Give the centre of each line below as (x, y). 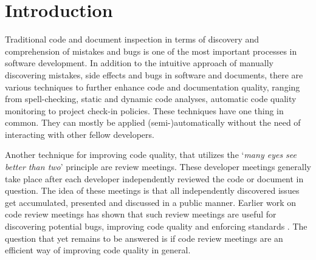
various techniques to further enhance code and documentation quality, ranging (153, 87)
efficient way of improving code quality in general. (98, 250)
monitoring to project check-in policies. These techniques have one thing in (144, 110)
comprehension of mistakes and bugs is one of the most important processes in (151, 51)
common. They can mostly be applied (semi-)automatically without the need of (153, 122)
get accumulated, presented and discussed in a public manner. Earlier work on (151, 202)
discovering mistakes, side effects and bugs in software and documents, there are (154, 74)
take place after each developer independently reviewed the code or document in (154, 178)
